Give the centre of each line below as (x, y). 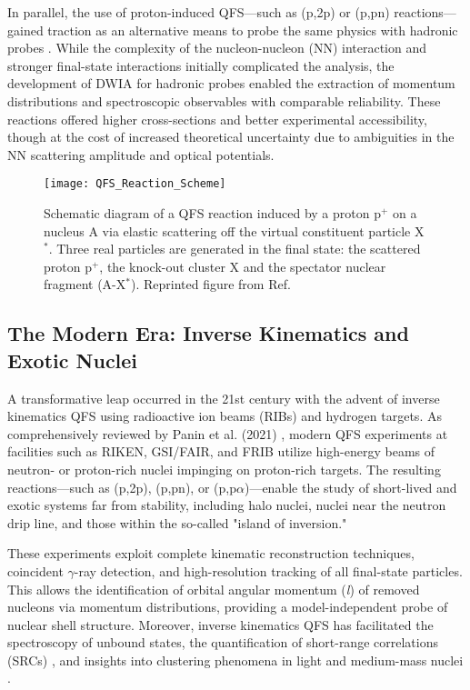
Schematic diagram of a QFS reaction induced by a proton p (212, 213)
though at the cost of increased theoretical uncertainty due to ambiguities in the (231, 137)
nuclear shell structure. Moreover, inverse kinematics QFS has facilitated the (220, 624)
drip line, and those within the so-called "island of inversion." (177, 522)
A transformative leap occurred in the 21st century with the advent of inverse (224, 398)
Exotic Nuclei (73, 360)
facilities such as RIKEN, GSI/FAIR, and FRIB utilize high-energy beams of (221, 451)
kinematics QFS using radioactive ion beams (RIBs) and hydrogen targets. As (225, 416)
